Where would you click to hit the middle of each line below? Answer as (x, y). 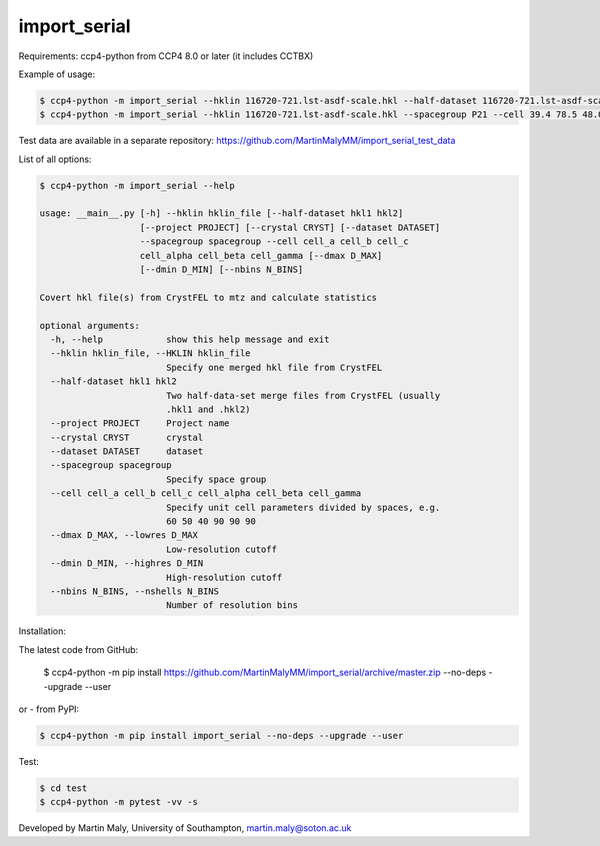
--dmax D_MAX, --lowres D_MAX (124, 535)
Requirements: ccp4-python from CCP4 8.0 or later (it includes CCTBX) (166, 56)
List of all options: (55, 159)
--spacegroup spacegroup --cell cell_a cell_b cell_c (274, 241)
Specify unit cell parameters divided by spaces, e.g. (303, 507)
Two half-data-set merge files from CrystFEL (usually (303, 395)
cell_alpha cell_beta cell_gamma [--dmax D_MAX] (261, 255)
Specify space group (216, 479)
